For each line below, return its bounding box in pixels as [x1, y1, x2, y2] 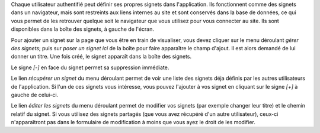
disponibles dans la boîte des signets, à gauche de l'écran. [11, 25, 154, 33]
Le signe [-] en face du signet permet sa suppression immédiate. [11, 64, 169, 71]
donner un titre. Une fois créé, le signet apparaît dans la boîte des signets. [11, 53, 192, 60]
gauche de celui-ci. [11, 91, 59, 98]
